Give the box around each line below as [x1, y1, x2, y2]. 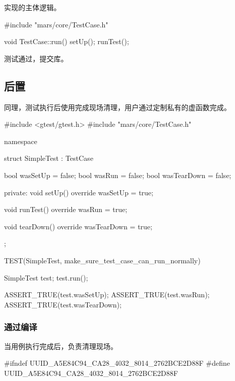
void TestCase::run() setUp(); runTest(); [4, 36, 129, 47]
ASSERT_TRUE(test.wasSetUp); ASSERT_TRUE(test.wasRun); [4, 289, 210, 300]
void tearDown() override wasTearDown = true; [4, 221, 152, 231]
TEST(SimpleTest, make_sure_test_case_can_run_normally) [4, 255, 201, 265]
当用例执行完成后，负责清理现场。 [4, 340, 117, 351]
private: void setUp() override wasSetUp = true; [4, 187, 153, 197]
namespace [4, 135, 37, 146]
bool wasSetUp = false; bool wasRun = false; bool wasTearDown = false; [4, 169, 231, 180]
